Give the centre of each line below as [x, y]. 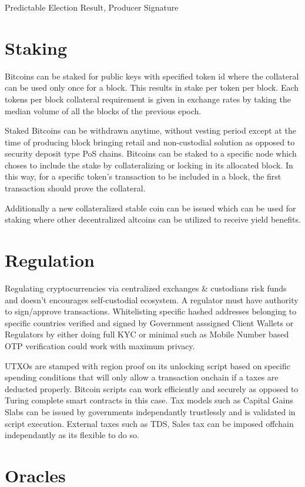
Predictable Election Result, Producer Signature [92, 7]
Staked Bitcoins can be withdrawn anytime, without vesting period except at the [150, 130]
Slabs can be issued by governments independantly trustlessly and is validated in [150, 411]
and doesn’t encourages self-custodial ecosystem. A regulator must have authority [152, 299]
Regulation [50, 260]
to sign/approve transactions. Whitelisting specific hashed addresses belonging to [151, 311]
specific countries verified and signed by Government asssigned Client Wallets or [149, 322]
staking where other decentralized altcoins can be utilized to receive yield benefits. [153, 219]
